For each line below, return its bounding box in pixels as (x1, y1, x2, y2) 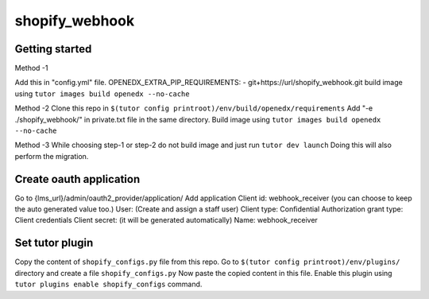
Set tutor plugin (14, 236, 94, 250)
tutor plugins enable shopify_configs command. (14, 279, 203, 289)
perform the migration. (14, 151, 89, 161)
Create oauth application (14, 172, 141, 186)
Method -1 (14, 64, 48, 73)
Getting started (14, 42, 92, 56)
